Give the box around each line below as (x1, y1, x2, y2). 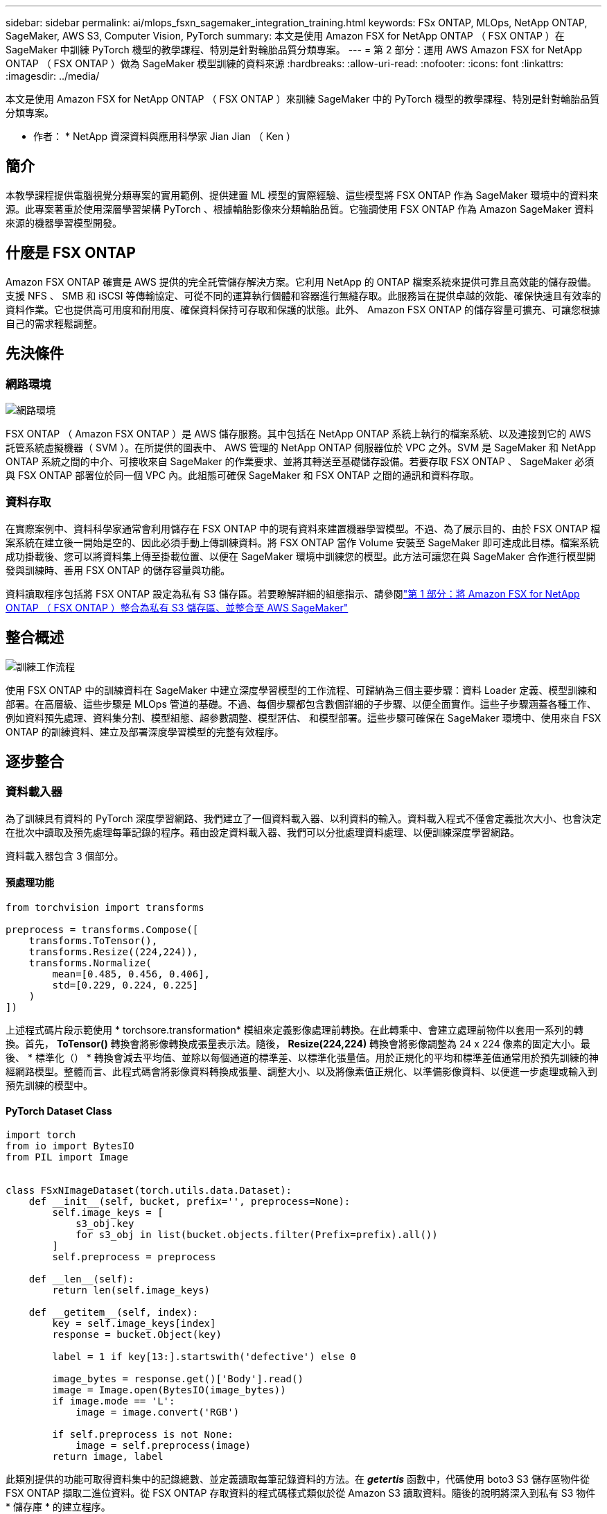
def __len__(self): (28, 1273, 134, 1285)
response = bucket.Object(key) (52, 1329, 222, 1341)
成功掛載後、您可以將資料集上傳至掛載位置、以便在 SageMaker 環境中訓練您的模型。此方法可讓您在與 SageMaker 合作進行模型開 (6, 550, 596, 562)
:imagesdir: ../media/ (6, 70, 100, 82)
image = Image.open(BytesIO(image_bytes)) (52, 1384, 286, 1396)
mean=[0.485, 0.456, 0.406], (52, 968, 211, 980)
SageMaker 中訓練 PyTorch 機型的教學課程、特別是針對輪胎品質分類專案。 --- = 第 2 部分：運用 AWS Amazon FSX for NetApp (6, 44, 583, 55)
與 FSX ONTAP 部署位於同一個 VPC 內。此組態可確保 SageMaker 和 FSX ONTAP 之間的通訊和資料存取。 (6, 469, 480, 481)
